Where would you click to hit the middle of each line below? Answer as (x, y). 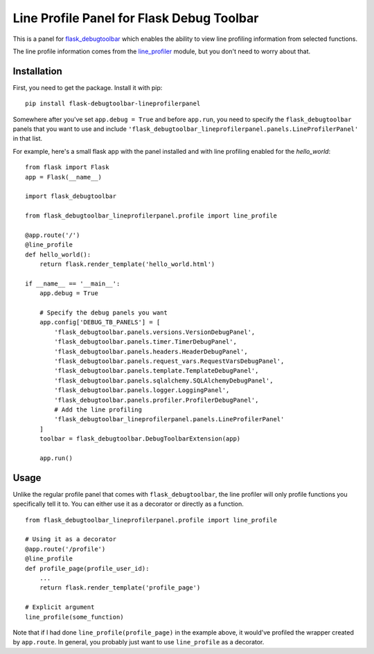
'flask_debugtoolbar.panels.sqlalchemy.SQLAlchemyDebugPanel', (164, 380)
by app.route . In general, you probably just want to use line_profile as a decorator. (139, 642)
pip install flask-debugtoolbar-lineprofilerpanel (113, 104)
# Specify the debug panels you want (103, 313)
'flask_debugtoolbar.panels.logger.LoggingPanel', (142, 390)
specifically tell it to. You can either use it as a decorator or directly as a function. (128, 504)
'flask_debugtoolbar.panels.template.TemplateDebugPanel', (157, 371)
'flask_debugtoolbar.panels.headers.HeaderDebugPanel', (151, 351)
